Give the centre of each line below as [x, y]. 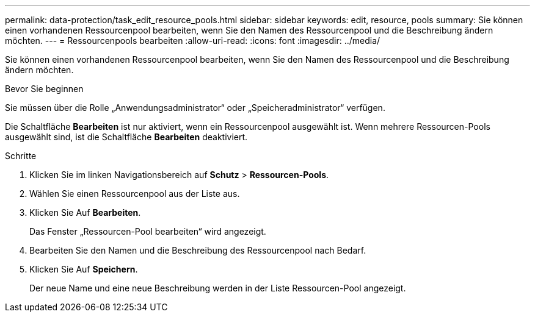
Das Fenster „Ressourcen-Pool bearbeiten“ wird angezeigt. [148, 231]
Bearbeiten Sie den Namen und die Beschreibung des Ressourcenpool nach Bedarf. [198, 250]
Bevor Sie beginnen [44, 89]
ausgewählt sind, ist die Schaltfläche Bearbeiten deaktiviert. [126, 137]
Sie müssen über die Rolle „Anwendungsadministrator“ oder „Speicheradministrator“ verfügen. [195, 108]
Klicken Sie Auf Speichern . [84, 269]
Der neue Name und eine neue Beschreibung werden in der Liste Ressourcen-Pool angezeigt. [218, 288]
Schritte [21, 156]
